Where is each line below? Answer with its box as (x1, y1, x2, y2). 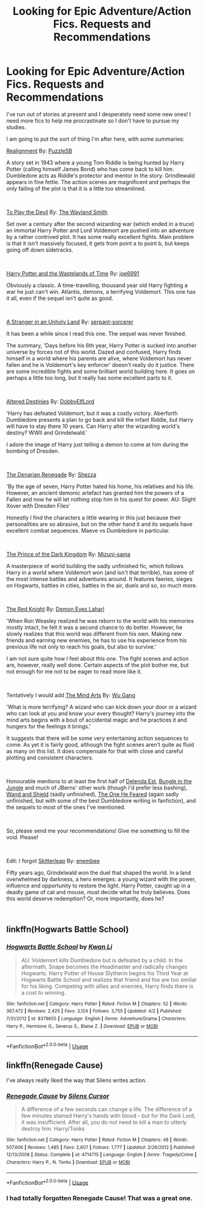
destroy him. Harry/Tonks (21, 1125, 85, 1132)
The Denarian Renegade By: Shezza (6, 471, 97, 478)
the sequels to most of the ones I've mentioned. (6, 803, 126, 811)
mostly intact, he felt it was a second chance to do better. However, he (6, 624, 183, 631)
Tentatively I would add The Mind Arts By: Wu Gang (6, 691, 135, 698)
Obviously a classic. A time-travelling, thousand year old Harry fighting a (6, 282, 188, 289)
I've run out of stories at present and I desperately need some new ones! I (6, 110, 191, 118)
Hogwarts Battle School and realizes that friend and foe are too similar (21, 976, 197, 983)
